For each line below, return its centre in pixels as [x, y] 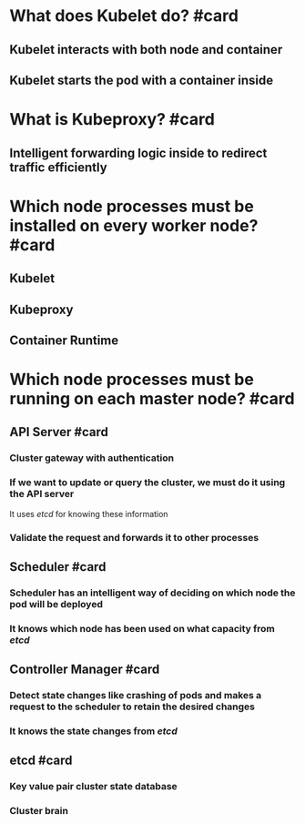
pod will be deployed [56, 604]
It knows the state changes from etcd [93, 731]
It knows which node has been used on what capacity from [142, 628]
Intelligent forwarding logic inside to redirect [138, 153]
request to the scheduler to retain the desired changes [132, 707]
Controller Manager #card [85, 670]
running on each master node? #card [152, 399]
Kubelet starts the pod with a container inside [142, 80]
